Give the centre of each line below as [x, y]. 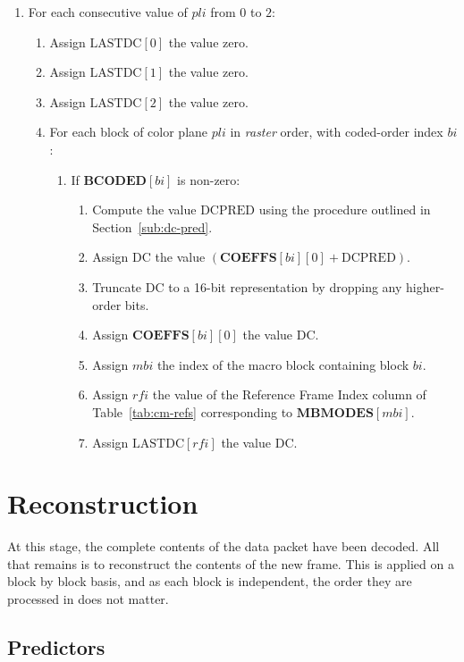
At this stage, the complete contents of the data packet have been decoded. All [224, 546]
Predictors [56, 646]
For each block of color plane [129, 132]
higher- [425, 286]
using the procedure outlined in [345, 209]
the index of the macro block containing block [283, 364]
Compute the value [144, 209]
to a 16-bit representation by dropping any [285, 286]
